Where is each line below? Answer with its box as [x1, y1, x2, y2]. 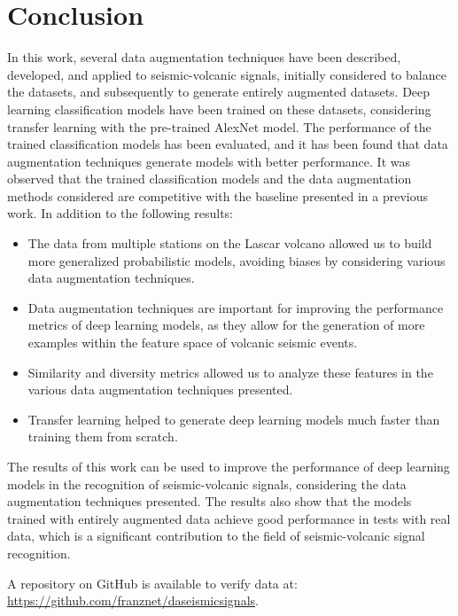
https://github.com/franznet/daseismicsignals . [7, 591, 259, 610]
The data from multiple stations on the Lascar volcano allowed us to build [27, 234, 432, 253]
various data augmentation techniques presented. [27, 380, 293, 399]
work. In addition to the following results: [7, 204, 233, 222]
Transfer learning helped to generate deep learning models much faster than [27, 409, 440, 428]
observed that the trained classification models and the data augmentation [7, 169, 412, 188]
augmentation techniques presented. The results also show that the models [7, 492, 412, 511]
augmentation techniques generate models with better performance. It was [7, 152, 410, 170]
